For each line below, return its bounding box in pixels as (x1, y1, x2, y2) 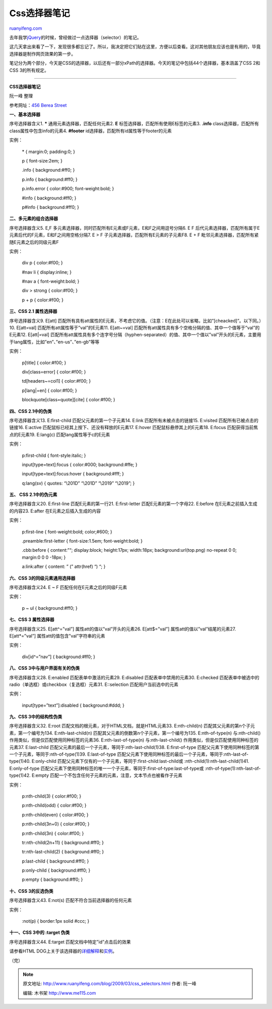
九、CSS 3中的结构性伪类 (9, 714, 62, 720)
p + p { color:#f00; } (22, 297, 64, 303)
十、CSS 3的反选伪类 (9, 888, 54, 894)
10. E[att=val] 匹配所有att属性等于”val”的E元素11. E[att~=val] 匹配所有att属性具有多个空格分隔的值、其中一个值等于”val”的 (9, 325, 260, 331)
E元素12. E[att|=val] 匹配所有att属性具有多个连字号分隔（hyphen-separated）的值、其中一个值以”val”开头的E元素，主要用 (9, 332, 261, 338)
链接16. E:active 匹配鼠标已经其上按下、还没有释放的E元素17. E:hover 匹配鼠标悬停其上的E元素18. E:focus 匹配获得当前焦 (9, 424, 258, 431)
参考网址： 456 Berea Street (9, 102, 67, 108)
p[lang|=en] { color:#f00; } (22, 387, 78, 393)
